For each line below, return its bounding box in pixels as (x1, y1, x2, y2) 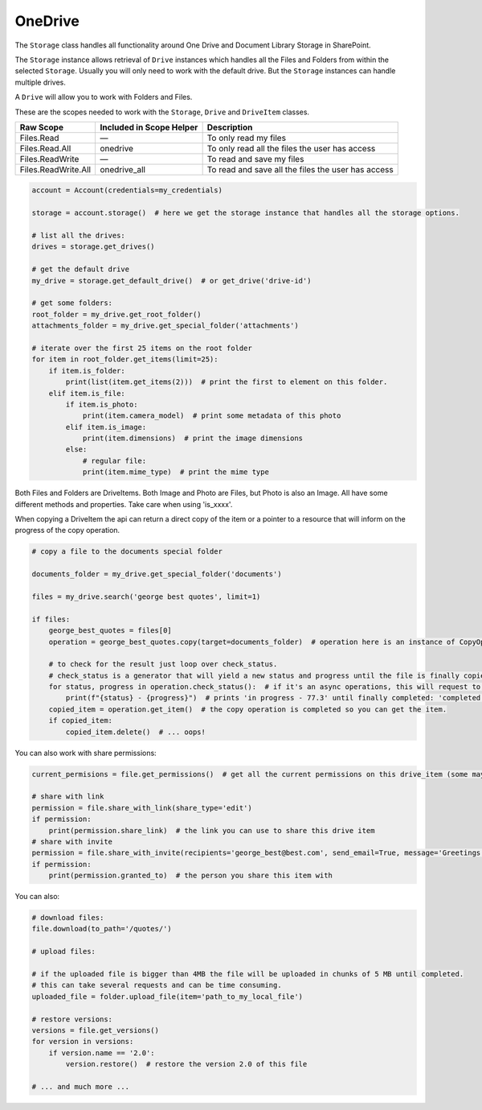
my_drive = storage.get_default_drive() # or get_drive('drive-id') (31, 276, 312, 285)
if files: (31, 614, 71, 624)
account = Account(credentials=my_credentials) (31, 186, 223, 195)
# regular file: (82, 456, 147, 465)
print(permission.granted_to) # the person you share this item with (48, 871, 333, 881)
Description (206, 122, 253, 133)
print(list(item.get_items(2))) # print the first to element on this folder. (65, 378, 388, 386)
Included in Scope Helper (100, 122, 198, 133)
